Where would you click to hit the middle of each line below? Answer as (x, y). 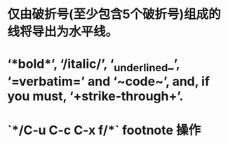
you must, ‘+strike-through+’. (95, 96)
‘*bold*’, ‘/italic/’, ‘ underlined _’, (94, 65)
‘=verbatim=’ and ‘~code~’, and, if (109, 81)
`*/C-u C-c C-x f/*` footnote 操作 (104, 130)
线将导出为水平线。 (63, 32)
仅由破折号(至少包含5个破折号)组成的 (114, 14)
